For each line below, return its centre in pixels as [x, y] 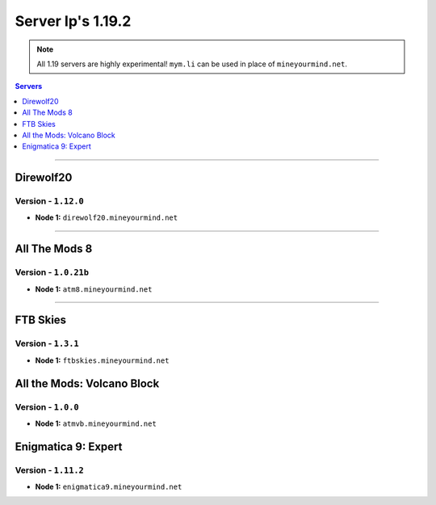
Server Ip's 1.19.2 [73, 21]
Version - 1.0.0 [47, 406]
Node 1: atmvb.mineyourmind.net [96, 423]
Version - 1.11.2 [49, 470]
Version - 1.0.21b [52, 272]
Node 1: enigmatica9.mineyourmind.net [109, 487]
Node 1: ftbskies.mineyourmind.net [102, 360]
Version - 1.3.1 [47, 343]
